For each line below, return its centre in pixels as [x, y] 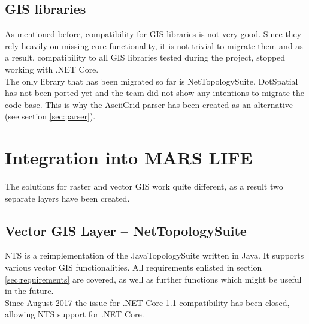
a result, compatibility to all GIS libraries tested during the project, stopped [145, 57]
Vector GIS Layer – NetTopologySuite [126, 230]
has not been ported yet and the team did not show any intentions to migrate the [155, 93]
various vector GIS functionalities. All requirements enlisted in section [134, 267]
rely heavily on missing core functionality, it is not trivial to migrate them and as [154, 45]
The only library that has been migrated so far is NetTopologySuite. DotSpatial [152, 81]
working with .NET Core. [52, 69]
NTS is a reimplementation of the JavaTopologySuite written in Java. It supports [154, 255]
